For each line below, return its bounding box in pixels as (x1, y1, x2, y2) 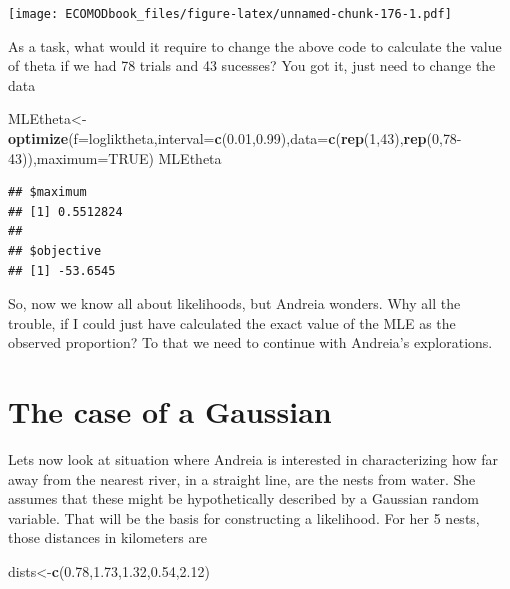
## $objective (8, 244, 102, 258)
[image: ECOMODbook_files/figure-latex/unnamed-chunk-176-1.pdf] (8, 7, 452, 21)
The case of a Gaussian (8, 391, 332, 432)
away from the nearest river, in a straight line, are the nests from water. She (8, 468, 476, 489)
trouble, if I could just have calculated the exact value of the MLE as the (8, 312, 456, 333)
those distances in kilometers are (8, 527, 208, 548)
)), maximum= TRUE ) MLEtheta (22, 147, 222, 168)
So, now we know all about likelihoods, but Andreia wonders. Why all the (8, 293, 461, 314)
